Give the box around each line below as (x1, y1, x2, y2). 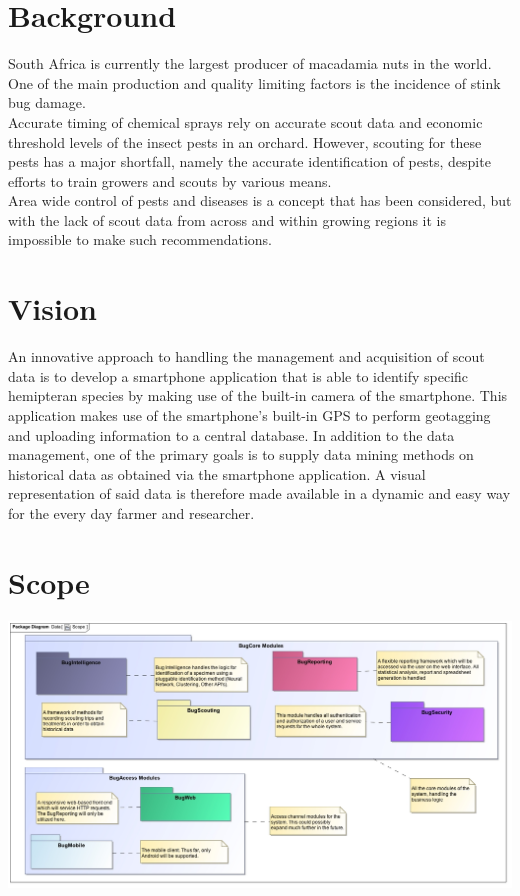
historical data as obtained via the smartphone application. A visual (8, 463, 426, 484)
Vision (8, 288, 97, 329)
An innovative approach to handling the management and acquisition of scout (8, 346, 485, 367)
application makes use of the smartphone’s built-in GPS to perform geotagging (8, 404, 491, 425)
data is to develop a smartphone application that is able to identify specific (8, 365, 469, 386)
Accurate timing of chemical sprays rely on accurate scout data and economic (8, 111, 483, 132)
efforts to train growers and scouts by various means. (8, 170, 332, 191)
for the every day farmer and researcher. (8, 502, 255, 523)
